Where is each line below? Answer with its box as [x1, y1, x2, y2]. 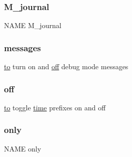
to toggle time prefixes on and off [4, 102, 106, 112]
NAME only [4, 143, 41, 153]
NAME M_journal [4, 20, 61, 31]
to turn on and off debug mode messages [4, 61, 128, 72]
